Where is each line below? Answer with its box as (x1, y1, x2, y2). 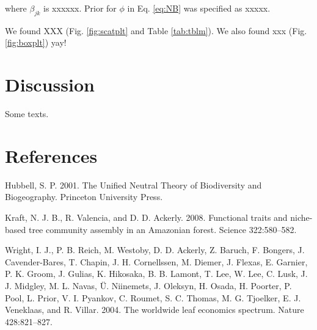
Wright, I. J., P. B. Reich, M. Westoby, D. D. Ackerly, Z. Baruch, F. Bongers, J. (5, 243, 305, 256)
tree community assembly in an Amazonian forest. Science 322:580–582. (28, 223, 297, 235)
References (5, 143, 98, 168)
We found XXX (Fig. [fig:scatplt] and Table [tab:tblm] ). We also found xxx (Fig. (5, 24, 307, 37)
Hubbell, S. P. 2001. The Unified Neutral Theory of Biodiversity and (5, 178, 262, 191)
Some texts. (5, 107, 49, 120)
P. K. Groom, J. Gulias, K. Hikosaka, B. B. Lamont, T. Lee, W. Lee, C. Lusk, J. (5, 267, 308, 280)
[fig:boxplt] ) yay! (5, 36, 67, 49)
